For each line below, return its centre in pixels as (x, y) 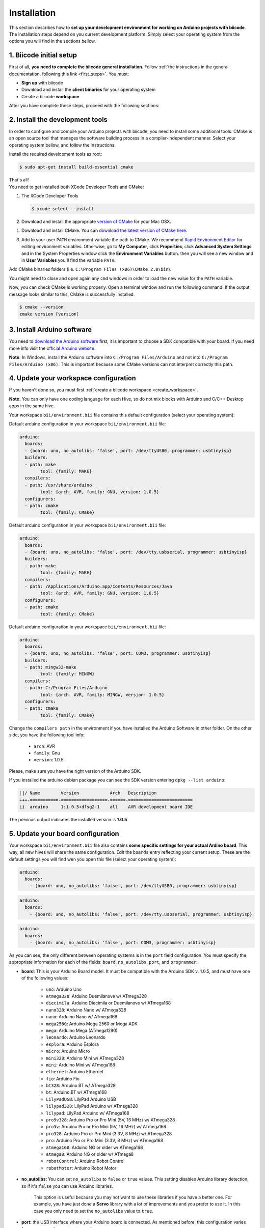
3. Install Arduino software (50, 330)
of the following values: (45, 978)
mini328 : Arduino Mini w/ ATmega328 (85, 1058)
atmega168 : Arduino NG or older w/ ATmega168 (94, 1147)
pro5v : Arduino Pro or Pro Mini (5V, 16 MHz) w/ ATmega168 (106, 1127)
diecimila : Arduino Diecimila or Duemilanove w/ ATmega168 (108, 1003)
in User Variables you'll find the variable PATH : (68, 260)
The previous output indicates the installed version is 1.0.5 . (69, 819)
